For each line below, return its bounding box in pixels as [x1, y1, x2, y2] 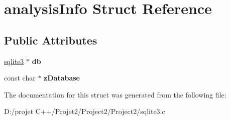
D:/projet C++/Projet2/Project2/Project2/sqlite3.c [4, 106, 165, 116]
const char [4, 72, 36, 83]
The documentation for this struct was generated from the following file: [4, 89, 226, 99]
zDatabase [44, 72, 80, 83]
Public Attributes [4, 32, 97, 47]
